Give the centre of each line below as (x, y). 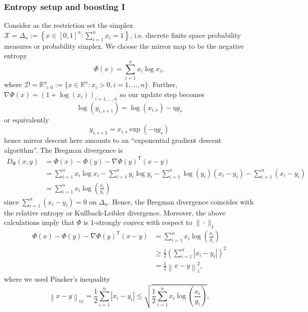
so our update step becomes (162, 94)
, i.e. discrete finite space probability (186, 35)
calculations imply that (39, 222)
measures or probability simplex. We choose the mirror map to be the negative (124, 46)
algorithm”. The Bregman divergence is (63, 150)
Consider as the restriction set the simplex (69, 25)
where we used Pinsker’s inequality (57, 279)
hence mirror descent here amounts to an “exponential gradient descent (113, 140)
